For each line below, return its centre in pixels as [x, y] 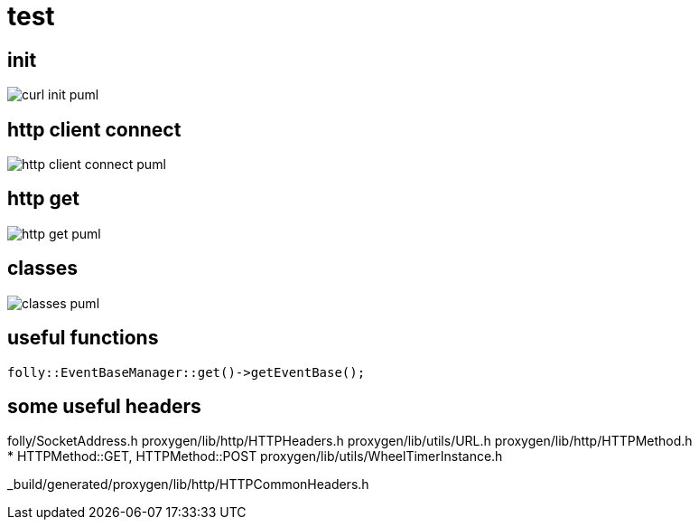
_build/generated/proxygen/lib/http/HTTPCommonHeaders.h [188, 485]
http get [43, 199]
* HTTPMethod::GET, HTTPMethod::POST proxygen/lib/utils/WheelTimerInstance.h [255, 456]
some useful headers [104, 406]
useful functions [83, 338]
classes [43, 268]
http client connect [94, 129]
